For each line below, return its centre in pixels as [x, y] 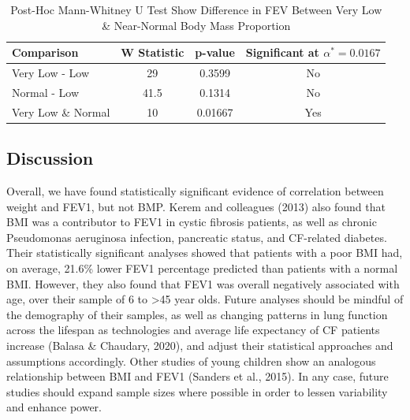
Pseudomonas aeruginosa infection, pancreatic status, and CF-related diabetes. [197, 237]
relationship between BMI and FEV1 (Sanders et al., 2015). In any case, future [198, 376]
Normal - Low [45, 92]
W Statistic [153, 52]
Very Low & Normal [61, 112]
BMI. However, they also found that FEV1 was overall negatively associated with [203, 283]
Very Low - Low [51, 73]
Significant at [282, 52]
